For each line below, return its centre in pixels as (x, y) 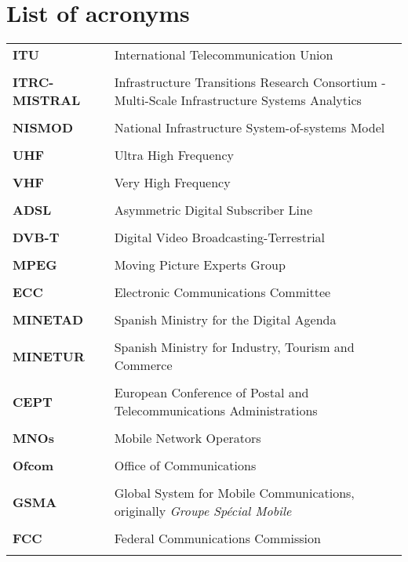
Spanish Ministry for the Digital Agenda (225, 320)
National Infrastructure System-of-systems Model (250, 128)
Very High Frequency (172, 183)
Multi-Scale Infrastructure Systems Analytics (238, 100)
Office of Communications (185, 466)
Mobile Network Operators (188, 438)
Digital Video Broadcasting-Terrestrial (220, 237)
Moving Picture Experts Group (200, 265)
